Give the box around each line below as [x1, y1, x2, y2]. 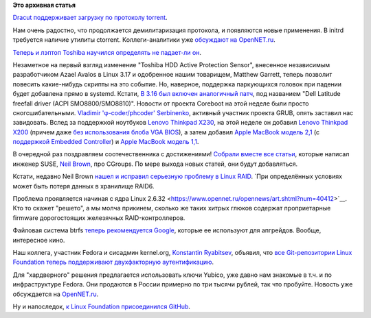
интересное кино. [12, 236, 65, 244]
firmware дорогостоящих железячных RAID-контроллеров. [12, 213, 185, 222]
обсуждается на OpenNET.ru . [12, 290, 99, 298]
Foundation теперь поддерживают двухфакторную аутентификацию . [12, 258, 214, 267]
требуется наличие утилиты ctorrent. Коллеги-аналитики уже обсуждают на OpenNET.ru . [12, 36, 276, 44]
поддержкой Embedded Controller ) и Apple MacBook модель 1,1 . [12, 138, 199, 146]
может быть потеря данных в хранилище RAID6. [12, 182, 155, 190]
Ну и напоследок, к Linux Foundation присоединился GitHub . [12, 302, 190, 310]
